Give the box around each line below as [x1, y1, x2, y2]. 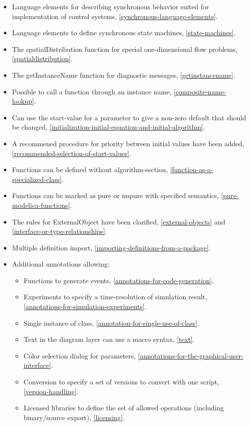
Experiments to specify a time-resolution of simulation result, [23, 291, 208, 302]
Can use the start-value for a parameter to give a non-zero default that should [12, 112, 246, 122]
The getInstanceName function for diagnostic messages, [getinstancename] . [12, 69, 235, 80]
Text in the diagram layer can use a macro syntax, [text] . [23, 334, 195, 344]
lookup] [12, 96, 34, 106]
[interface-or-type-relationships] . [12, 226, 107, 236]
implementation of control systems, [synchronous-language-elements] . [12, 11, 218, 21]
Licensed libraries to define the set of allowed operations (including [23, 403, 224, 413]
